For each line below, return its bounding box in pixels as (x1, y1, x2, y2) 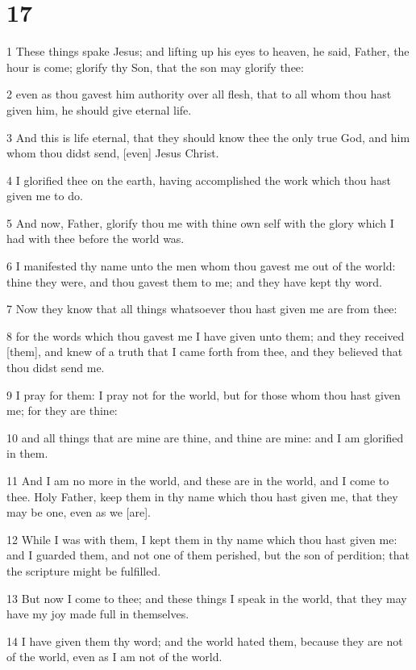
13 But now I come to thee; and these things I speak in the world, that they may (6, 589, 407, 606)
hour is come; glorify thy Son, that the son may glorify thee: (6, 58, 304, 75)
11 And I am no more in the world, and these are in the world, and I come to (6, 472, 389, 488)
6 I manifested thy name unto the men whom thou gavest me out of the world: (6, 258, 396, 274)
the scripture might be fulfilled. (6, 562, 161, 579)
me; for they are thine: (6, 402, 118, 419)
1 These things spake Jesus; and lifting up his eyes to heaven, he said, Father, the (6, 43, 410, 60)
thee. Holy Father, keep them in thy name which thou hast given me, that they (6, 488, 398, 505)
